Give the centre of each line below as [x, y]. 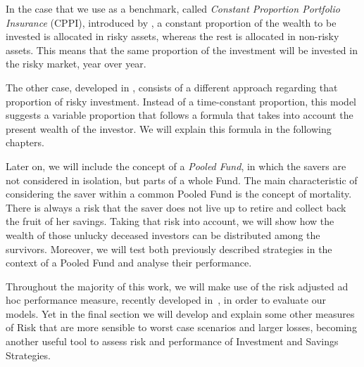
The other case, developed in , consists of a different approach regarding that [172, 87]
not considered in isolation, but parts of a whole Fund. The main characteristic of [182, 180]
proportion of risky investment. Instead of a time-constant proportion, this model [181, 101]
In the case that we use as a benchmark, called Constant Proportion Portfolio [173, 8]
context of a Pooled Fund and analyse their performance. [129, 263]
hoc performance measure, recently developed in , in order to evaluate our [166, 300]
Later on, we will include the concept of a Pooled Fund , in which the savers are [176, 166]
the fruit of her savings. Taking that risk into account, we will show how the [170, 221]
